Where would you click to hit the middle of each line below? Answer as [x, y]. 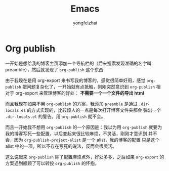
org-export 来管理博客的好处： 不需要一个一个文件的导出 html [79, 93]
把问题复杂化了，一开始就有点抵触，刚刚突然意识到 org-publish [89, 87]
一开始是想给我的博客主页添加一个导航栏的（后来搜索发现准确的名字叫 [78, 63]
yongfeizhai [85, 23]
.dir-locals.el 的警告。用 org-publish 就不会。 [55, 116]
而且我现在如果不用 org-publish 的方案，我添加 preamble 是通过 [71, 104]
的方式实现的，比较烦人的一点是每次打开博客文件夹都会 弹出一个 [94, 110]
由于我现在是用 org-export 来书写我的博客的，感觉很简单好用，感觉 [75, 80]
